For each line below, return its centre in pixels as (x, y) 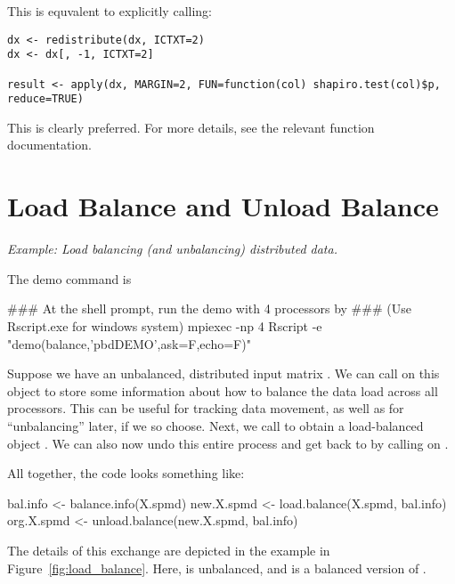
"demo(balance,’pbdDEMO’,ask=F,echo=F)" (129, 343)
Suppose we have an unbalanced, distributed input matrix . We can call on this (223, 373)
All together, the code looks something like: (126, 473)
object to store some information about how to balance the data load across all (223, 390)
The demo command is (69, 278)
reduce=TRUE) (45, 99)
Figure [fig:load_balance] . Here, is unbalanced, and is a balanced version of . (217, 568)
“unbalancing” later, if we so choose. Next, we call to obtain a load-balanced (215, 425)
